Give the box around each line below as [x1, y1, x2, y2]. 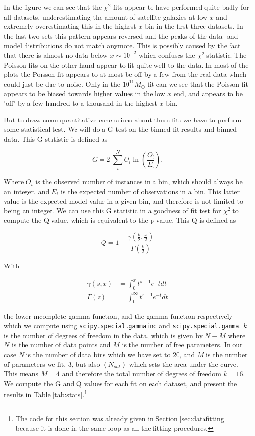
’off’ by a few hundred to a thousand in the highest [4, 97, 157, 108]
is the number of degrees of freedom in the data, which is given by [4, 330, 203, 340]
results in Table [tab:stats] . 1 [4, 388, 87, 399]
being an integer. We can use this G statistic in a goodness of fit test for [4, 205, 221, 216]
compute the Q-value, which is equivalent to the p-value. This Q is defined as [4, 215, 236, 225]
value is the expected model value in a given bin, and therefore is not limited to [4, 195, 243, 206]
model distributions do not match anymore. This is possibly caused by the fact [4, 40, 241, 50]
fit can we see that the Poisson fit [147, 78, 248, 89]
